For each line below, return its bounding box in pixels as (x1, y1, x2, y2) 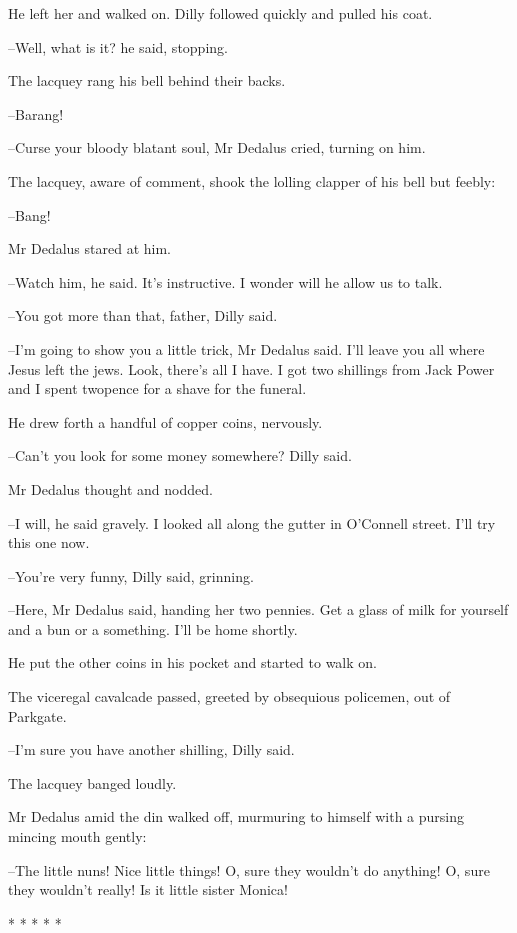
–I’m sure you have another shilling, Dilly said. (8, 739, 295, 760)
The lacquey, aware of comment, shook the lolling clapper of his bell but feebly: (8, 170, 496, 191)
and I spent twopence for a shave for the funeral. (8, 378, 307, 399)
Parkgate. (8, 705, 67, 726)
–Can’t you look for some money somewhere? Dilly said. (8, 445, 352, 466)
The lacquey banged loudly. (8, 772, 177, 793)
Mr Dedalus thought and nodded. (8, 478, 213, 499)
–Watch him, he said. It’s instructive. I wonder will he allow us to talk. (8, 271, 443, 292)
